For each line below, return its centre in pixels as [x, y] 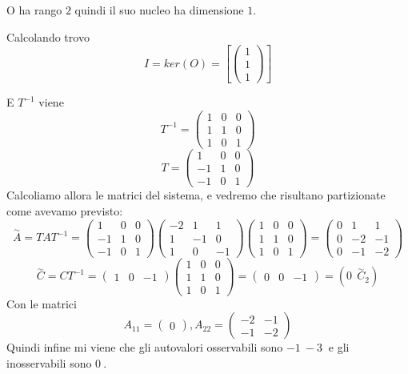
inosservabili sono [49, 362]
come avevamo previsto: [65, 210]
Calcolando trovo [48, 36]
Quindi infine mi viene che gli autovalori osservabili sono [145, 347]
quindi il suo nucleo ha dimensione [159, 10]
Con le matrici [42, 303]
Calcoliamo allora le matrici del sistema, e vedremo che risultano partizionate [196, 195]
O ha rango [34, 10]
